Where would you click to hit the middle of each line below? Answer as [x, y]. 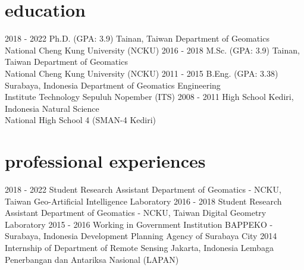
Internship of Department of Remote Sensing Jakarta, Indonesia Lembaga [139, 247]
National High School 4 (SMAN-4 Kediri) [81, 120]
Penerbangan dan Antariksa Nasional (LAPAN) [92, 259]
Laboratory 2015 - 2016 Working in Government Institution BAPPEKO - [139, 224]
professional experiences [105, 161]
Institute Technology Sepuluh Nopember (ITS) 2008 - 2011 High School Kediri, [149, 97]
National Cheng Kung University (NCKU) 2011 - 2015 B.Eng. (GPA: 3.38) [142, 73]
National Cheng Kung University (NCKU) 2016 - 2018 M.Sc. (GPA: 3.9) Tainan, [152, 50]
